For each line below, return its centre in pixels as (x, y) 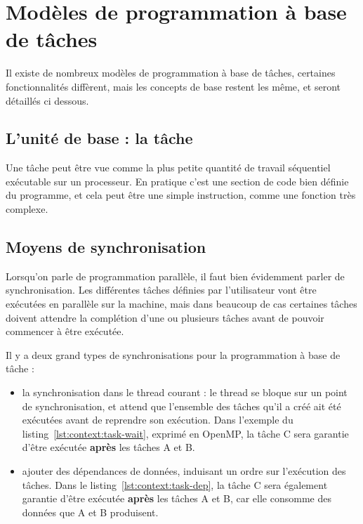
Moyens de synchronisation (106, 247)
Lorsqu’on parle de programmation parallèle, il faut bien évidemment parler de (175, 276)
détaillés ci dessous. (47, 100)
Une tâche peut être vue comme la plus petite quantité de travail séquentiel (168, 168)
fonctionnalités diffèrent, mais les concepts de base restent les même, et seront (173, 86)
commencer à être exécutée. (65, 331)
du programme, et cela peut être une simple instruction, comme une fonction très (181, 195)
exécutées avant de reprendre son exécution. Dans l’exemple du (158, 420)
